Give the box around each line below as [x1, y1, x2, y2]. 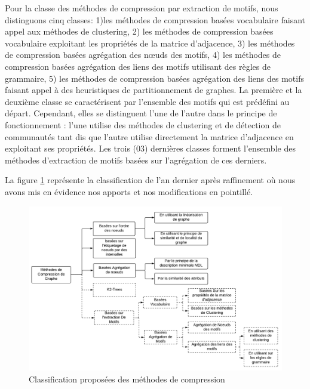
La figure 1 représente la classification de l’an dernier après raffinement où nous [5, 174, 296, 186]
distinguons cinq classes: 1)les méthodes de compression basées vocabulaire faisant [5, 13, 306, 26]
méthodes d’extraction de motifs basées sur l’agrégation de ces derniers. [5, 153, 267, 166]
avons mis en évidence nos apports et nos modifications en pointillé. [5, 185, 253, 197]
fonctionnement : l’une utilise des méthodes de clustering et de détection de [5, 118, 281, 131]
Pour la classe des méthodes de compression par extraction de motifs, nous [5, 2, 278, 14]
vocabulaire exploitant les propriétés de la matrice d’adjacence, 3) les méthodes [5, 36, 295, 49]
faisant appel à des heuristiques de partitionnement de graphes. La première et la [5, 84, 302, 96]
